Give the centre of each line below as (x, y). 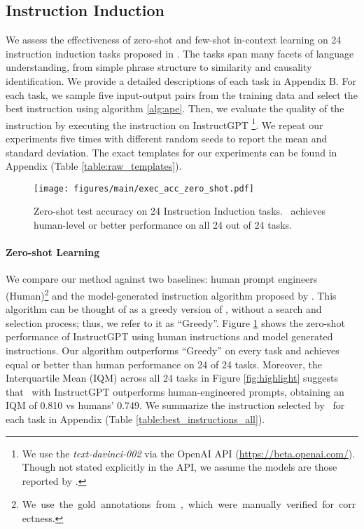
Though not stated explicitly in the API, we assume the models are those (180, 467)
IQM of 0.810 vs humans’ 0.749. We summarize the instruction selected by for (175, 405)
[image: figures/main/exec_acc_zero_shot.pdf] (144, 188)
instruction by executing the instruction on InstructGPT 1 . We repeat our (164, 123)
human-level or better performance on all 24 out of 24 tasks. (163, 225)
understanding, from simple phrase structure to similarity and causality (159, 67)
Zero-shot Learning (53, 252)
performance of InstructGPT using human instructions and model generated (169, 336)
